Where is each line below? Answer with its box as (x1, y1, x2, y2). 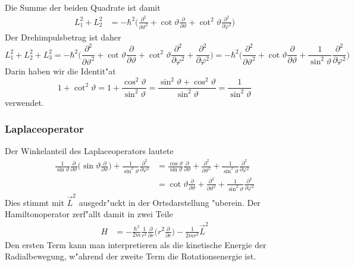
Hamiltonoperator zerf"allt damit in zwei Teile (5, 208, 173, 220)
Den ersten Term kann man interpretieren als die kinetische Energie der (5, 238, 267, 251)
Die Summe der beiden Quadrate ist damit (5, 1, 161, 13)
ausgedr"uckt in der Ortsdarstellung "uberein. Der (79, 196, 261, 208)
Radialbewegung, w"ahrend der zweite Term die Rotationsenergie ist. (5, 250, 256, 262)
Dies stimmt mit (5, 196, 64, 208)
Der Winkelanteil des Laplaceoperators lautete (5, 145, 174, 157)
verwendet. (5, 96, 44, 108)
